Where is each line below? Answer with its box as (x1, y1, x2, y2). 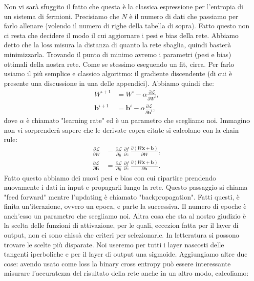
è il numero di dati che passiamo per (129, 11, 238, 21)
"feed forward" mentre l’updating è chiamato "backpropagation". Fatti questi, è (4, 191, 240, 201)
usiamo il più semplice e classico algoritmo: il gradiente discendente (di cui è (4, 68, 233, 79)
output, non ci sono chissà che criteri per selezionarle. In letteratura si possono (4, 230, 239, 240)
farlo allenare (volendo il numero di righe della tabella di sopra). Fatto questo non (4, 20, 250, 31)
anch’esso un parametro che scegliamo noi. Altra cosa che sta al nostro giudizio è (4, 210, 246, 221)
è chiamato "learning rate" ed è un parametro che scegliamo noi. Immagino (26, 115, 250, 125)
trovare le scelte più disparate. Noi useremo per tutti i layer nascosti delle (4, 239, 224, 249)
